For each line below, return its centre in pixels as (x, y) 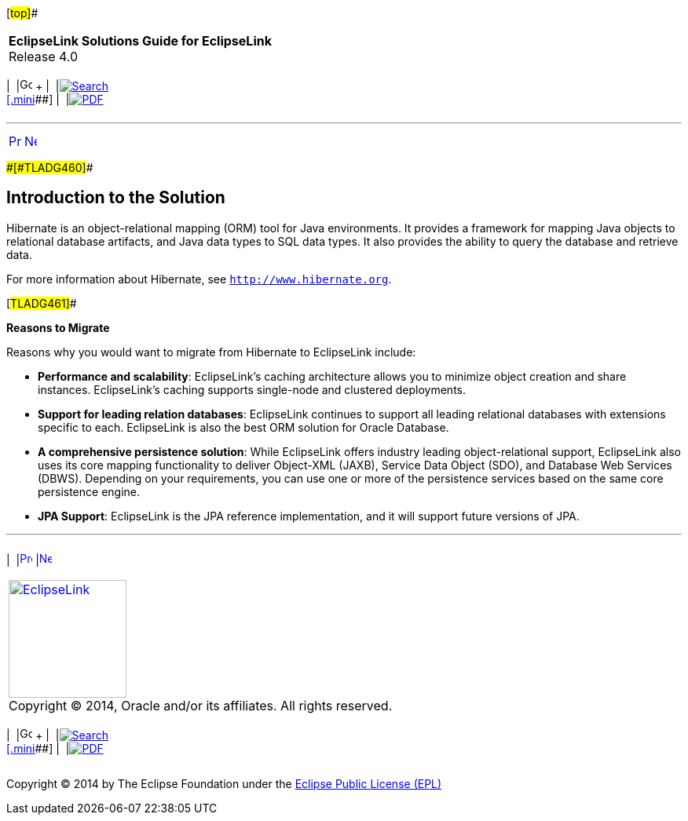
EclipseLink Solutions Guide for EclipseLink (140, 41)
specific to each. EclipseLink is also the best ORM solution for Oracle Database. (243, 427)
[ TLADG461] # (42, 303)
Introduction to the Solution (116, 198)
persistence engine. (89, 491)
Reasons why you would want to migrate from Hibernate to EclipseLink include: (211, 352)
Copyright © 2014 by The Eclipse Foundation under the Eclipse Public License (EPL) (224, 783)
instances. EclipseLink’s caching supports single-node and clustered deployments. (252, 389)
